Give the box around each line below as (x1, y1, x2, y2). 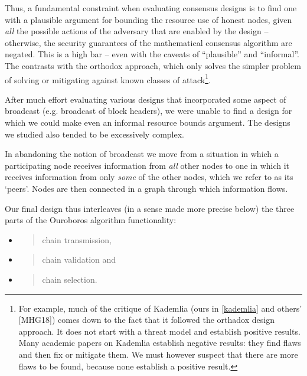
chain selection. (42, 273, 97, 285)
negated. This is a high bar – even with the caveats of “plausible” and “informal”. (5, 48, 299, 60)
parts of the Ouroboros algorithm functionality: (5, 214, 177, 226)
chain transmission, (42, 233, 112, 246)
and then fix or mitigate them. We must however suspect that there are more (18, 348, 298, 360)
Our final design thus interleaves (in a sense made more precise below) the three (5, 202, 295, 214)
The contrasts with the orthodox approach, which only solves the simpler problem (5, 59, 301, 71)
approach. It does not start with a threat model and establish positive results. (18, 325, 301, 337)
